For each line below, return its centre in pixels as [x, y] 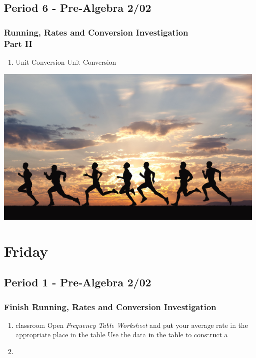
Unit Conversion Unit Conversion [66, 61]
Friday [26, 251]
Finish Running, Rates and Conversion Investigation [110, 306]
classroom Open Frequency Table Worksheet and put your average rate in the [132, 325]
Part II [18, 43]
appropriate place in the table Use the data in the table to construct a [122, 335]
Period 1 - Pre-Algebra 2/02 [78, 282]
